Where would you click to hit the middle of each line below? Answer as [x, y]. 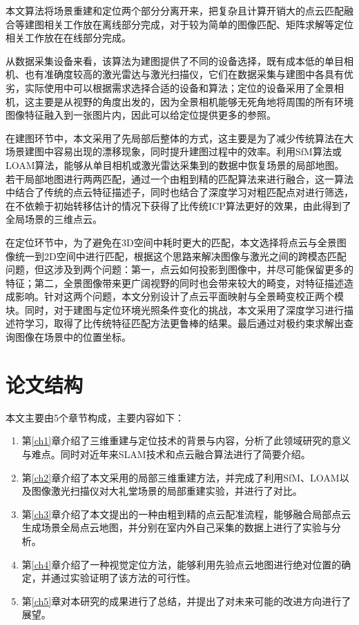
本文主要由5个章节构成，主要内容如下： [95, 417]
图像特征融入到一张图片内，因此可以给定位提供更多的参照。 [141, 115]
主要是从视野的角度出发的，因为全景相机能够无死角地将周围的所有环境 [194, 101]
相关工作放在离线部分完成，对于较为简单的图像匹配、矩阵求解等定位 [198, 24]
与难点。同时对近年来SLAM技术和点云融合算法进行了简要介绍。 [166, 454]
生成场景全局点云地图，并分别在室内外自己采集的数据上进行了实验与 [176, 527]
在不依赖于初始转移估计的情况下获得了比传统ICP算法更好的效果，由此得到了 [178, 205]
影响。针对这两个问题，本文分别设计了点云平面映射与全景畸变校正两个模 [179, 296]
